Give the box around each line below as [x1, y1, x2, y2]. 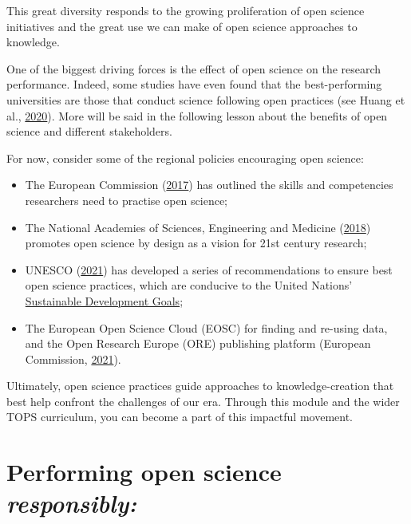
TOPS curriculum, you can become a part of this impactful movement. [6, 408, 353, 425]
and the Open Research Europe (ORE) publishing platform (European [25, 335, 371, 352]
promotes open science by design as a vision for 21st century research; [25, 234, 367, 251]
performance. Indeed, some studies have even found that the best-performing [6, 76, 382, 93]
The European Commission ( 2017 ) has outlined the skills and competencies [25, 176, 393, 193]
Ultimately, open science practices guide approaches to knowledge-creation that [6, 377, 394, 394]
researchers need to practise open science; [25, 191, 227, 208]
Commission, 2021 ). [25, 350, 121, 367]
